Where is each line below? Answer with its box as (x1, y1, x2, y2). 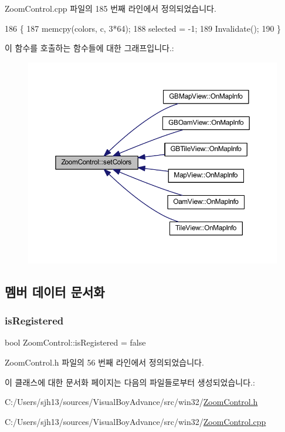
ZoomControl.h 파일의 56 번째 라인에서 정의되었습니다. (5, 356, 204, 368)
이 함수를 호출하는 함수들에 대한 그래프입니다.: (5, 42, 174, 54)
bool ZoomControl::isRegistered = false (5, 336, 146, 349)
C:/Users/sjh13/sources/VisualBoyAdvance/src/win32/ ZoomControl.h (5, 396, 258, 408)
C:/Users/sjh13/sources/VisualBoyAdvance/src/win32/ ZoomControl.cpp (5, 415, 266, 427)
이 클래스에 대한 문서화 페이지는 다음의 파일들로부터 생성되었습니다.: (5, 376, 255, 388)
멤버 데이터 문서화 (5, 282, 105, 300)
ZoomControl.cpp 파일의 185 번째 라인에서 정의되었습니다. (5, 2, 216, 14)
